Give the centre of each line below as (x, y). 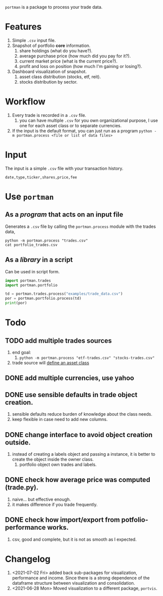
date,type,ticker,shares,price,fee (41, 177)
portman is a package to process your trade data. (54, 7)
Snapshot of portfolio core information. (51, 45)
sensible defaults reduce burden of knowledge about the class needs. (82, 414)
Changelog (28, 559)
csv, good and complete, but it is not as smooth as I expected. (74, 539)
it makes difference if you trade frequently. (55, 504)
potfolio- (135, 520)
